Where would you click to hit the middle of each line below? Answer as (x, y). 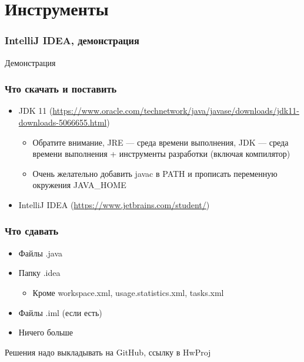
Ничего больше (46, 332)
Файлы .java (41, 253)
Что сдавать (32, 231)
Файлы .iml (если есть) (60, 312)
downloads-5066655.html (63, 122)
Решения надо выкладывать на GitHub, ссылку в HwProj (108, 352)
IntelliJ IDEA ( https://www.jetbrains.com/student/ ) (114, 204)
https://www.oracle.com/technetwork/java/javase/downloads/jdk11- (176, 111)
